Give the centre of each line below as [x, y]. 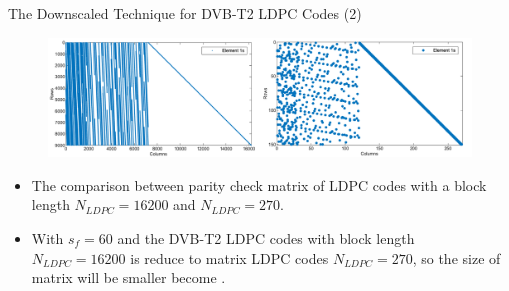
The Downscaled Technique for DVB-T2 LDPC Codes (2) [185, 13]
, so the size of [456, 257]
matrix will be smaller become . [128, 277]
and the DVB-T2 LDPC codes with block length [266, 238]
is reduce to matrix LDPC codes [229, 257]
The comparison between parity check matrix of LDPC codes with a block [259, 184]
